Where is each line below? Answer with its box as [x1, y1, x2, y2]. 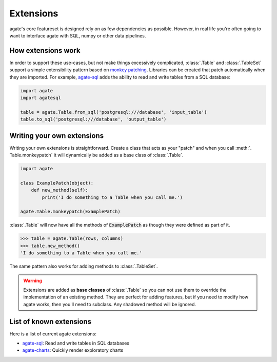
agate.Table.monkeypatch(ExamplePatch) [20, 209, 121, 215]
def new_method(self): [31, 187, 88, 193]
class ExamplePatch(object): [20, 180, 94, 186]
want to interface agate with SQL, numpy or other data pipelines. [9, 32, 146, 38]
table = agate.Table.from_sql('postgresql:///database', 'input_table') [20, 109, 207, 115]
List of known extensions [9, 317, 92, 326]
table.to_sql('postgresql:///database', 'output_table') [20, 116, 167, 123]
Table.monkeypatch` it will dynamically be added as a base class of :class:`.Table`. [9, 152, 184, 158]
